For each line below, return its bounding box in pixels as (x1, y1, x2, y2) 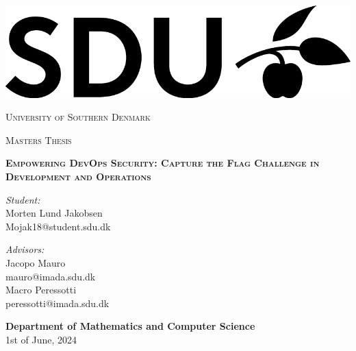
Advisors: (5, 242, 44, 256)
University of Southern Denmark (5, 110, 151, 124)
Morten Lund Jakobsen (5, 206, 103, 220)
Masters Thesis (5, 132, 72, 147)
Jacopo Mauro (5, 256, 66, 270)
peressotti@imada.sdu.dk (5, 295, 110, 310)
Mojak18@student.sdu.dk (5, 219, 111, 233)
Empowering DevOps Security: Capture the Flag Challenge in (5, 156, 320, 170)
